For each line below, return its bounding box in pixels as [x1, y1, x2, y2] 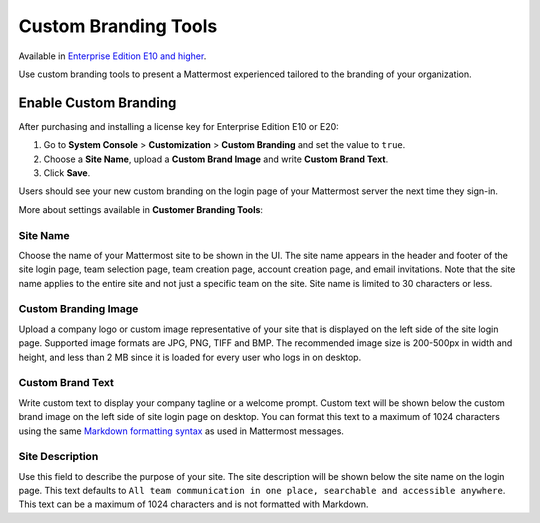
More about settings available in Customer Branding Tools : [18, 203, 264, 215]
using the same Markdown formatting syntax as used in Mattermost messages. [18, 425, 345, 437]
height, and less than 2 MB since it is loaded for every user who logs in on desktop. [18, 351, 362, 363]
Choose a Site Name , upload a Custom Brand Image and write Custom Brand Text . [43, 153, 389, 165]
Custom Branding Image [18, 302, 139, 316]
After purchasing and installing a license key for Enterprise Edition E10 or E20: [18, 120, 339, 132]
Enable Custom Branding [18, 94, 177, 111]
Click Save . [43, 167, 91, 179]
